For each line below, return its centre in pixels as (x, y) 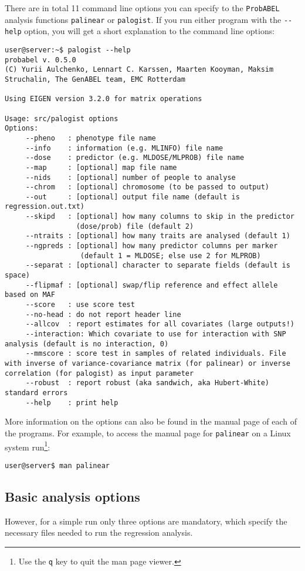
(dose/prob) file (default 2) (135, 226)
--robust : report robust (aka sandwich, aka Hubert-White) (148, 383)
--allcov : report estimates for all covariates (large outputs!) (160, 324)
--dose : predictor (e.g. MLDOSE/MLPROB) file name (135, 158)
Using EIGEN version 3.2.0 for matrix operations (104, 99)
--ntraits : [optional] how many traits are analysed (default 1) (158, 236)
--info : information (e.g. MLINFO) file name (124, 148)
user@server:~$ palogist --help (68, 50)
